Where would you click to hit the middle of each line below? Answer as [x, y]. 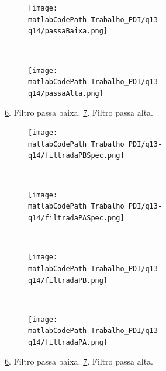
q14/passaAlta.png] [66, 93]
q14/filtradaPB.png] [68, 280]
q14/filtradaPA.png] [68, 343]
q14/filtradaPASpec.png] [76, 218]
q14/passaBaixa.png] [68, 31]
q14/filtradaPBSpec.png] [76, 156]
